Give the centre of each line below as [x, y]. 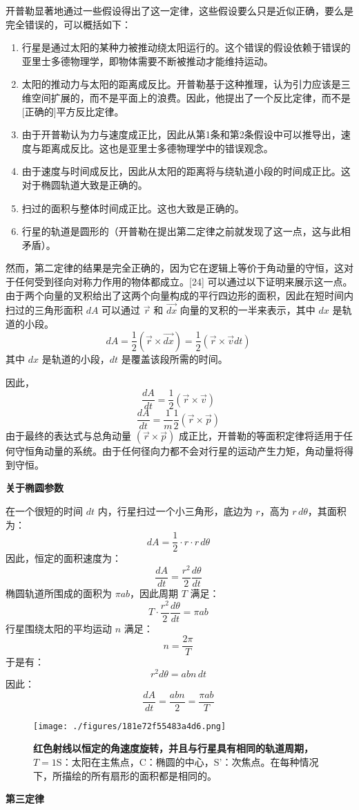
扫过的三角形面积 [44, 310]
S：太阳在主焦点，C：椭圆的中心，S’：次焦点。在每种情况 [187, 762]
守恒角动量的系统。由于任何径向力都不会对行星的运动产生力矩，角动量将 [179, 451]
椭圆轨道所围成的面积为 [59, 593]
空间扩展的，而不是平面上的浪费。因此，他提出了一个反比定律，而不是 [191, 97]
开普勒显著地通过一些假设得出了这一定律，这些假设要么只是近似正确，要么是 [179, 10]
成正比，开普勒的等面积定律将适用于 [261, 436]
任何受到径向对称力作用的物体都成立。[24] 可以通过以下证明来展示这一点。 [184, 281]
